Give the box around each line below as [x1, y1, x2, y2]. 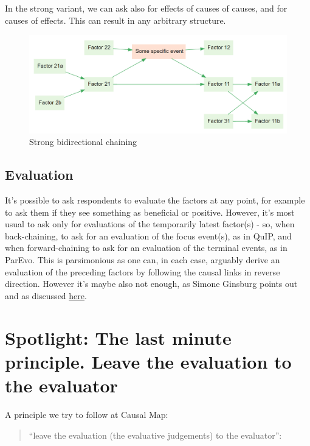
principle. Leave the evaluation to [5, 349, 292, 373]
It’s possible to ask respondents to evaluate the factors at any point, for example [5, 194, 305, 207]
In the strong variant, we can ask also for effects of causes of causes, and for [5, 2, 288, 14]
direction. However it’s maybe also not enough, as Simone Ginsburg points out [5, 277, 298, 290]
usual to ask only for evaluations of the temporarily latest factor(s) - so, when [5, 218, 295, 230]
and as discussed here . [5, 289, 87, 302]
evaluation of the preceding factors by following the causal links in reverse [5, 265, 280, 278]
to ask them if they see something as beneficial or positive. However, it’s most [5, 205, 295, 218]
